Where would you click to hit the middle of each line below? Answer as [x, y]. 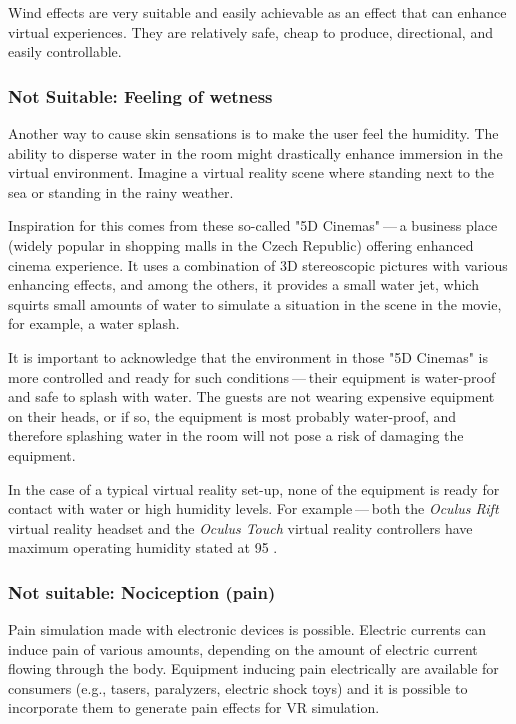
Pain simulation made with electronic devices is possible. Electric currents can [247, 629]
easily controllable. [65, 51]
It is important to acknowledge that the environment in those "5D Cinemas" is [248, 356]
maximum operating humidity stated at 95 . [143, 547]
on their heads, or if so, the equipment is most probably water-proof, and [232, 415]
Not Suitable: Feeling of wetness [140, 95]
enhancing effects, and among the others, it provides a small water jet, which [243, 284]
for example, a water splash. [94, 323]
